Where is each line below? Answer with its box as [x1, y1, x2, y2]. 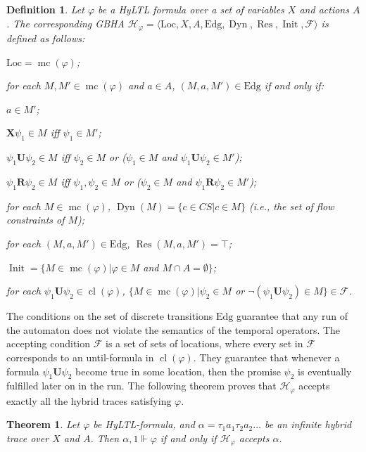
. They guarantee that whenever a [193, 349, 340, 364]
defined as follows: [6, 31, 85, 46]
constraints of [6, 212, 65, 227]
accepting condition [6, 336, 91, 351]
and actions [299, 2, 349, 16]
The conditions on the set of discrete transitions [6, 309, 213, 323]
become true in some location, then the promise [75, 363, 281, 378]
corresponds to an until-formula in [6, 349, 154, 364]
